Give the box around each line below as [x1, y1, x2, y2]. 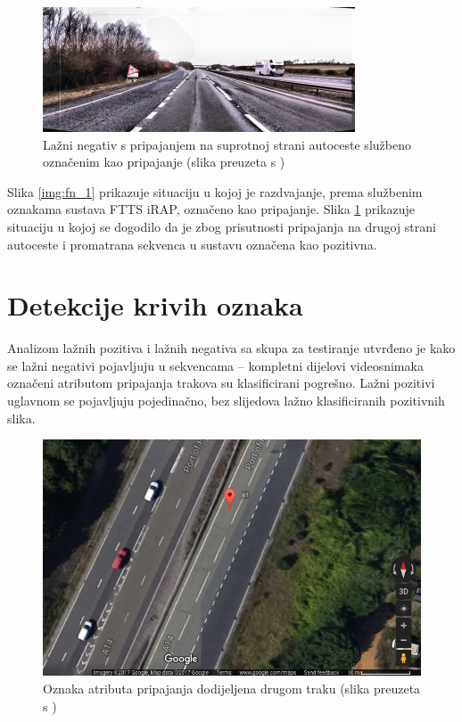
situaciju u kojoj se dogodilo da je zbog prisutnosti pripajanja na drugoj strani [7, 217, 436, 235]
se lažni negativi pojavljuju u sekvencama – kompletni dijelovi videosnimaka [7, 356, 424, 374]
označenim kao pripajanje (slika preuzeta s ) [43, 152, 285, 171]
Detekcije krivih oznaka [7, 287, 303, 324]
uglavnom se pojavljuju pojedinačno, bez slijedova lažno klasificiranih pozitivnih [7, 391, 445, 410]
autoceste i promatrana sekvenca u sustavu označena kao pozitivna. [7, 234, 377, 253]
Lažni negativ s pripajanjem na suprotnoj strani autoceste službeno [43, 135, 411, 153]
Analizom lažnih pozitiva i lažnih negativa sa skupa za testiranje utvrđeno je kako [7, 339, 456, 357]
